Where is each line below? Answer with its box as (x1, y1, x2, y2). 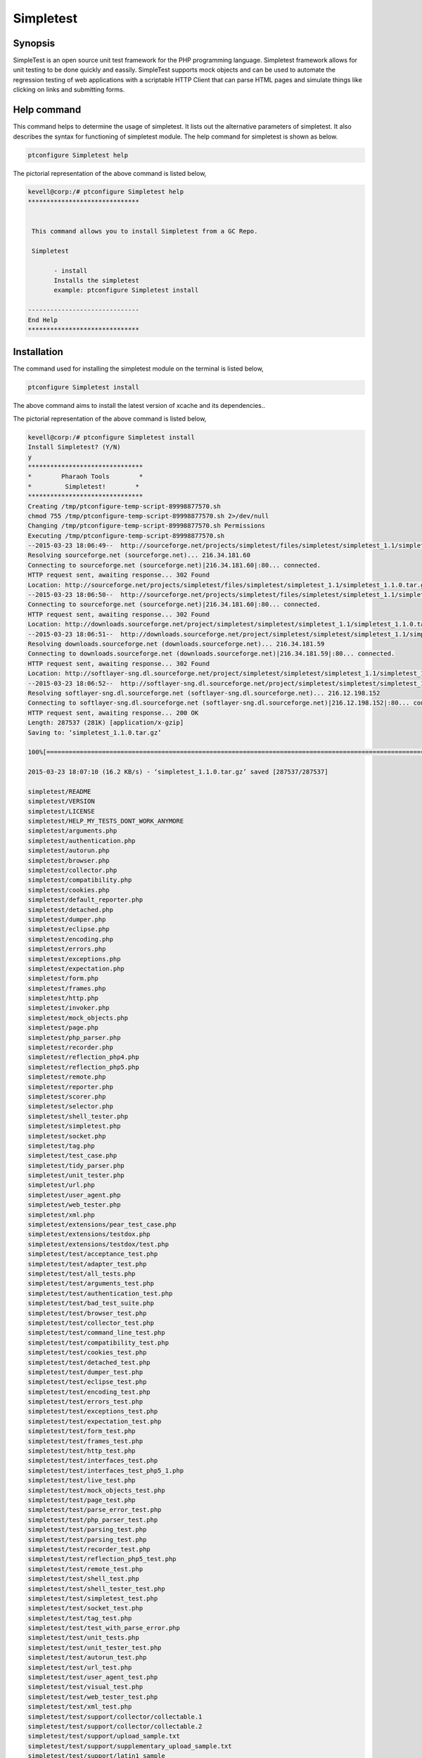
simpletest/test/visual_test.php (27, 1683, 143, 1691)
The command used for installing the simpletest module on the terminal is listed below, (13, 364, 264, 373)
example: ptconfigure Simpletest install (53, 286, 199, 295)
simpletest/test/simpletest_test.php (27, 1594, 158, 1603)
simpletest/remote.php (27, 1073, 106, 1081)
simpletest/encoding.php (27, 935, 114, 943)
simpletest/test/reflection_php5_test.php (27, 1555, 177, 1563)
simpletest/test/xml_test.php (27, 1702, 132, 1711)
